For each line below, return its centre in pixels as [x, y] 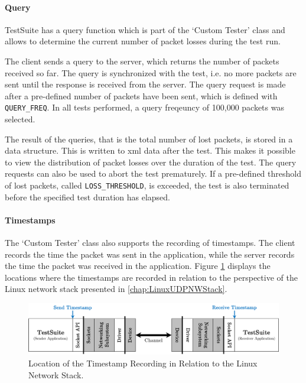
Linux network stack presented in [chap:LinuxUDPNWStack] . [116, 289]
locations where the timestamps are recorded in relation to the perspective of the [151, 277]
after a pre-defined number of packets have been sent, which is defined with [141, 95]
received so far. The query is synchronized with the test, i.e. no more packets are [151, 72]
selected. [20, 119]
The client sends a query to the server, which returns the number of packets [142, 61]
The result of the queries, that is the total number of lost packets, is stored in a [149, 139]
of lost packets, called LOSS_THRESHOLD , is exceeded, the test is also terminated [147, 185]
